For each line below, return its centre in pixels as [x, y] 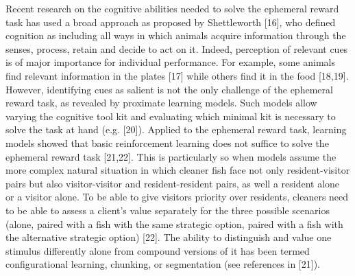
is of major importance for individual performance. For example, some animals [170, 62]
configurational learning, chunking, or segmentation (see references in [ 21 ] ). [163, 264]
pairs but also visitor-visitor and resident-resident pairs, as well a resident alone [173, 183]
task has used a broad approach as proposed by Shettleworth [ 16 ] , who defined [171, 22]
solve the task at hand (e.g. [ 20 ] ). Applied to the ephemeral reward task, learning [176, 129]
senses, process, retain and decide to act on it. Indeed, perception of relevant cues [177, 48]
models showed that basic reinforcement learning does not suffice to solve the [167, 142]
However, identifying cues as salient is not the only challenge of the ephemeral [169, 89]
